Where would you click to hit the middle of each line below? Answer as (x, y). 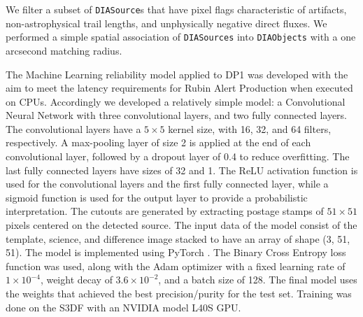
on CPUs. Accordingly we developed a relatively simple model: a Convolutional (176, 101)
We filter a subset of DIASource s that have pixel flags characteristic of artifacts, (176, 9)
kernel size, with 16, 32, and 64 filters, (250, 128)
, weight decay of (76, 280)
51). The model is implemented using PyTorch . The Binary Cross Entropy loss (176, 252)
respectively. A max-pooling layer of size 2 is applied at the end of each (158, 142)
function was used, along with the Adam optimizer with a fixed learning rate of (176, 266)
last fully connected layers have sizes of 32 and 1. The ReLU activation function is (182, 170)
